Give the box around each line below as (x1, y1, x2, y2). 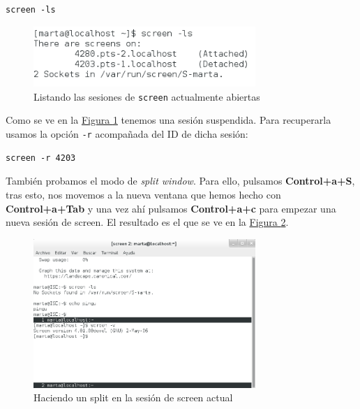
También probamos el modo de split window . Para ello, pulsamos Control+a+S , (6, 173, 355, 188)
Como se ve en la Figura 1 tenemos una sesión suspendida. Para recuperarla (6, 113, 331, 127)
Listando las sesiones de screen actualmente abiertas (33, 89, 260, 103)
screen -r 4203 (6, 152, 76, 163)
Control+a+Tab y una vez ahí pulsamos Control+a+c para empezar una (6, 201, 336, 215)
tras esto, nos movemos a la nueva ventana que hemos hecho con (6, 187, 281, 201)
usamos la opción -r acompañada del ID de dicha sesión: (6, 127, 248, 141)
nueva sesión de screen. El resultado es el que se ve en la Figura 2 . (6, 215, 289, 229)
